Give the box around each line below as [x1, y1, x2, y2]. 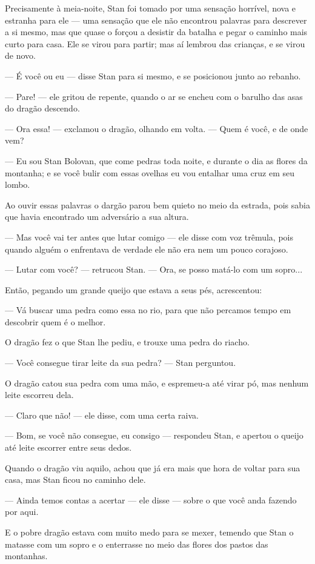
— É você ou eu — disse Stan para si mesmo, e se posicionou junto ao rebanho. [5, 69, 301, 82]
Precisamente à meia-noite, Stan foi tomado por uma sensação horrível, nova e [5, 2, 296, 14]
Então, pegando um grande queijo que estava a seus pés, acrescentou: [5, 283, 262, 296]
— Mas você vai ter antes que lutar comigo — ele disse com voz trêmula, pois [5, 230, 294, 243]
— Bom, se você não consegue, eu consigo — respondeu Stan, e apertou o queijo [5, 429, 303, 442]
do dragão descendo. [5, 102, 80, 114]
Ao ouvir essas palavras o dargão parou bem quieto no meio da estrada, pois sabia [5, 198, 310, 211]
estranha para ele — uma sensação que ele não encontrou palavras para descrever [5, 13, 307, 26]
